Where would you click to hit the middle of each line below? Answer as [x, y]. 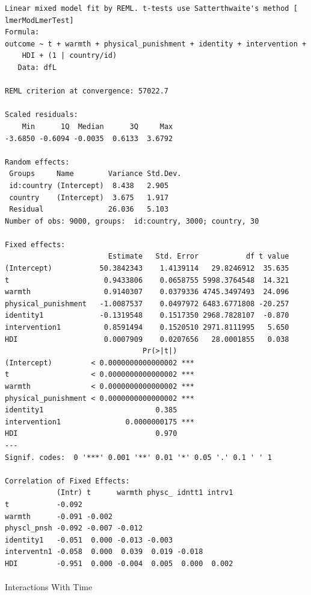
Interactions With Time [49, 587]
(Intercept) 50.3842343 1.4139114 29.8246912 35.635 [147, 269]
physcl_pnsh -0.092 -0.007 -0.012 [74, 528]
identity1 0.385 [91, 410]
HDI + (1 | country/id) [69, 56]
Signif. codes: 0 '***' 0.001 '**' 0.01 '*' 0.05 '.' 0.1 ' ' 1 [138, 457]
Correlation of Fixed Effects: [67, 481]
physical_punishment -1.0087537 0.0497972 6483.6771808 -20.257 [147, 304]
